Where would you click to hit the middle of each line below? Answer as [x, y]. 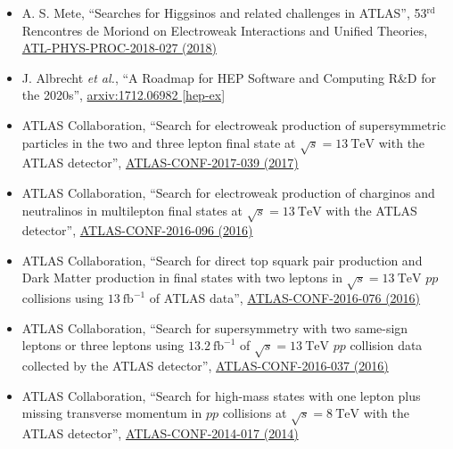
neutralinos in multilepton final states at [132, 210]
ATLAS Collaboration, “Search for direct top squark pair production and [222, 260]
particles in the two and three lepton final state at [159, 142]
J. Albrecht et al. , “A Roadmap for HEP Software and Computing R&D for [229, 77]
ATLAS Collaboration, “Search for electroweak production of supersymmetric [234, 124]
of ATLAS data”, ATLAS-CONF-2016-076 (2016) [285, 298]
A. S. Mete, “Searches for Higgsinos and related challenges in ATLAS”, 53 [224, 12]
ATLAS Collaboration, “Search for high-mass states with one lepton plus [221, 395]
